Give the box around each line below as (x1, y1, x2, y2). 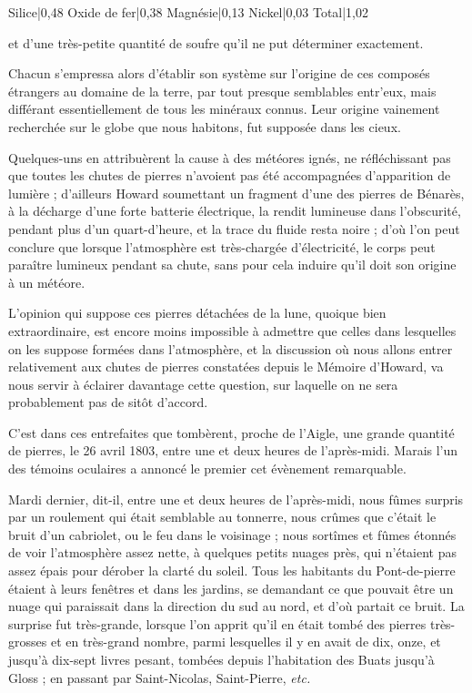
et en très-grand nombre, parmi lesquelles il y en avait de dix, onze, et (50, 632, 441, 651)
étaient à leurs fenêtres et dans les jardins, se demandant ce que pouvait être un (8, 578, 454, 597)
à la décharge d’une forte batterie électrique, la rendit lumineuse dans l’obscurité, (8, 201, 461, 220)
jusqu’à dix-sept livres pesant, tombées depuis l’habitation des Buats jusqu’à (8, 650, 435, 668)
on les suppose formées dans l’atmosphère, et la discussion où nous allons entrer (8, 339, 453, 358)
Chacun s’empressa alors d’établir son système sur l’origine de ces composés (8, 64, 430, 83)
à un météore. (8, 272, 85, 291)
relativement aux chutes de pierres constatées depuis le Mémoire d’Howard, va (8, 357, 444, 376)
